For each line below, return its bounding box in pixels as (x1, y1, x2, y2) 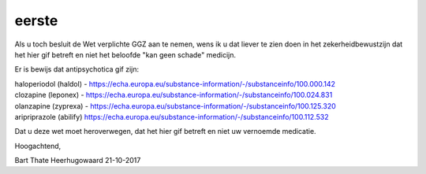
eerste (14, 12, 58, 29)
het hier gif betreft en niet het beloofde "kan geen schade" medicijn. (14, 50, 237, 59)
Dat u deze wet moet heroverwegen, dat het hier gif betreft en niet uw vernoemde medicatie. (14, 127, 316, 136)
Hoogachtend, (14, 141, 62, 150)
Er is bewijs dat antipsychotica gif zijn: (14, 65, 140, 74)
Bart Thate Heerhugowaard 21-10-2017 (14, 156, 141, 165)
